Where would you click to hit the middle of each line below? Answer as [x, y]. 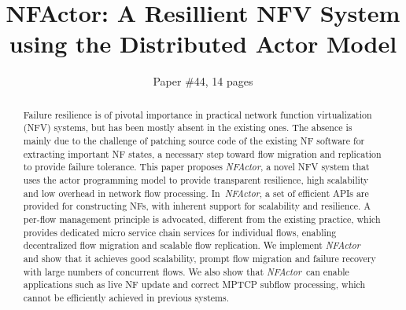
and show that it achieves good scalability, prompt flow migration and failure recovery [199, 258]
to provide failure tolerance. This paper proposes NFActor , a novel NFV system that [196, 167]
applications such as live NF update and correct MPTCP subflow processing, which [194, 284]
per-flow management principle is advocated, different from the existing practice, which [202, 219]
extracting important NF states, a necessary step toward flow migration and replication [202, 153]
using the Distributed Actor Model [203, 44]
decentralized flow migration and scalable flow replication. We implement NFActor [192, 245]
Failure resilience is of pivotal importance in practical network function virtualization [197, 114]
